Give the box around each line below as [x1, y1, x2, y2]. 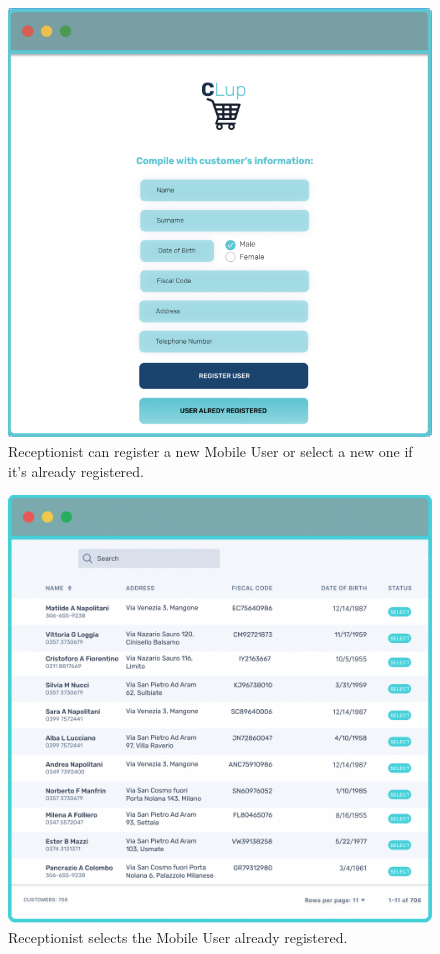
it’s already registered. [8, 460, 144, 481]
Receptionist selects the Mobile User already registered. [8, 926, 348, 947]
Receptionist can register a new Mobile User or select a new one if [8, 440, 413, 461]
